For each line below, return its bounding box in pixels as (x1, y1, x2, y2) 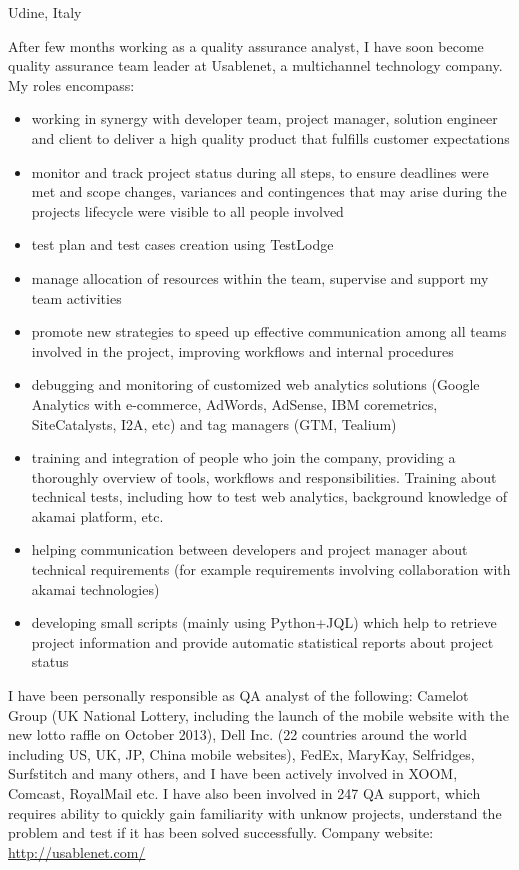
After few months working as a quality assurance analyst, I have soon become (8, 35, 484, 56)
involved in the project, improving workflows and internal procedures (31, 340, 454, 361)
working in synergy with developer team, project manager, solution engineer (31, 108, 498, 129)
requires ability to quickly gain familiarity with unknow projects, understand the (8, 802, 502, 823)
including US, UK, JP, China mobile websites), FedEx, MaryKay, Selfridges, (8, 743, 475, 764)
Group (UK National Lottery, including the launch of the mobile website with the (8, 704, 509, 725)
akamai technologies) (31, 578, 160, 599)
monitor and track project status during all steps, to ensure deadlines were (31, 161, 489, 182)
